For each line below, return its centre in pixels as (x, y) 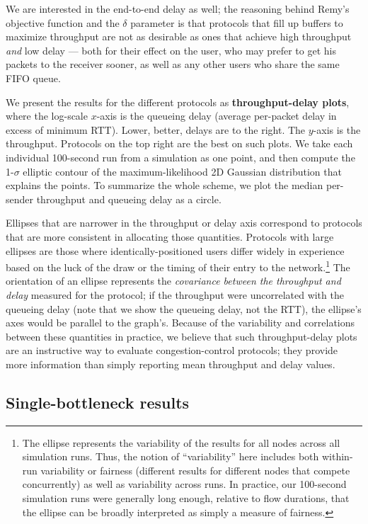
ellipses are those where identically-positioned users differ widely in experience (175, 250)
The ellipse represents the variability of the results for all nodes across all (181, 442)
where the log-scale (47, 116)
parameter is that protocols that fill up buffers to (237, 22)
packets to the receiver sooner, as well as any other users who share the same (173, 64)
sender (20, 199)
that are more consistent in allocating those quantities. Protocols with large (170, 236)
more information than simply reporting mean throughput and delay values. (171, 364)
